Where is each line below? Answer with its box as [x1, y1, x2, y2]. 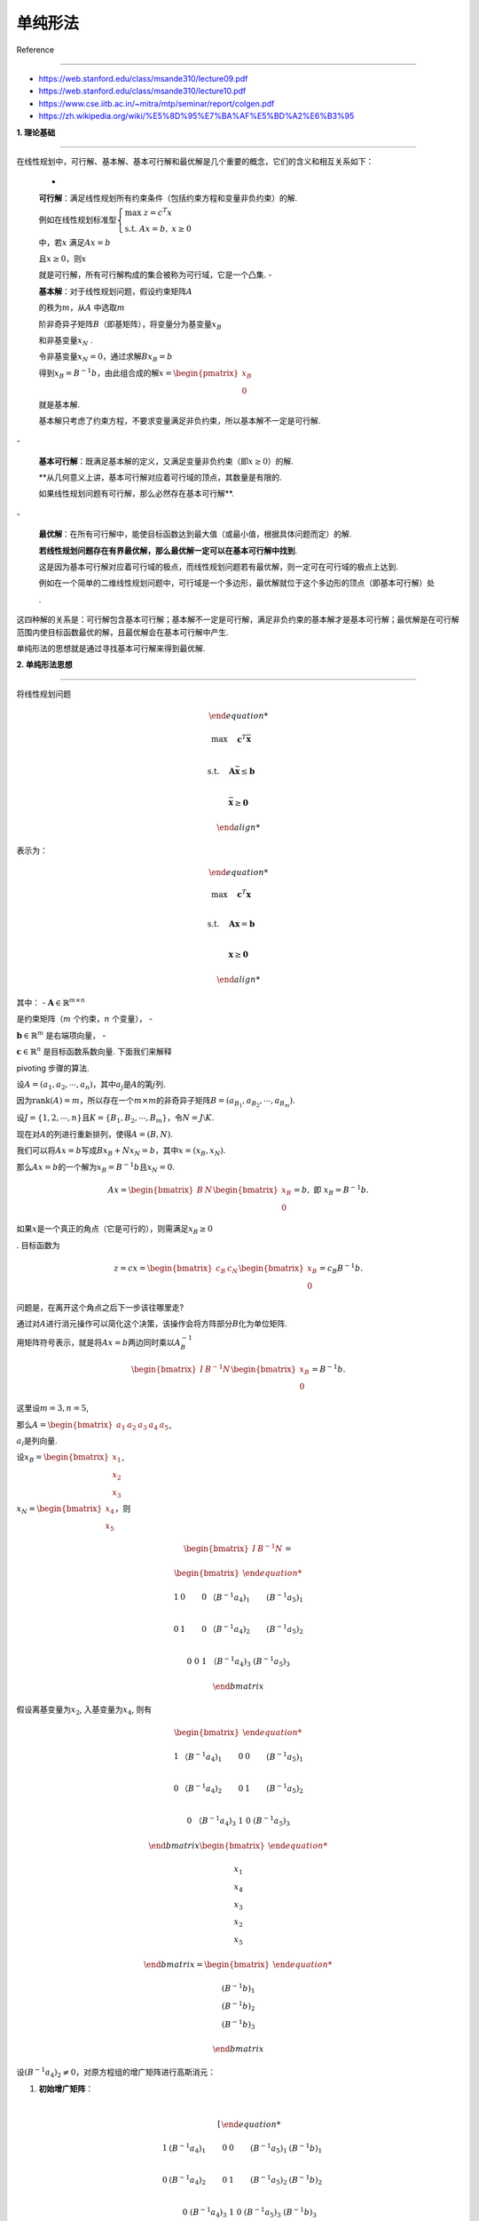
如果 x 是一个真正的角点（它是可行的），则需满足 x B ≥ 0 [16, 1223, 213, 1237]
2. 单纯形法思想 [16, 659, 73, 670]
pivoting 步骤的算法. [16, 1063, 90, 1073]
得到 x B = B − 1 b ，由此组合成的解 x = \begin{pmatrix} [38, 367, 239, 380]
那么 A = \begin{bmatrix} [16, 1419, 114, 1429]
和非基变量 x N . [38, 334, 93, 347]
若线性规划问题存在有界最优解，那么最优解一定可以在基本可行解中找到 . [38, 545, 298, 555]
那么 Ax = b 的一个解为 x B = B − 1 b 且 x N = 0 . [16, 1160, 175, 1174]
